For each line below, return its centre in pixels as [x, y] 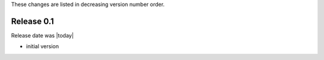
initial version [43, 46]
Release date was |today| [43, 35]
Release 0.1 [32, 21]
